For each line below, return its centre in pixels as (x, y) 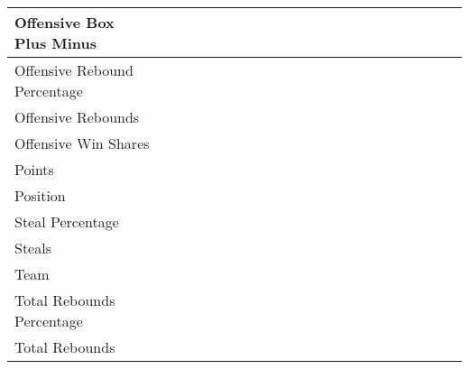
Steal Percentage (67, 221)
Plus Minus (56, 43)
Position (40, 195)
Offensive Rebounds (77, 117)
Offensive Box (64, 22)
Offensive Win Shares (82, 143)
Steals (33, 248)
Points (34, 169)
